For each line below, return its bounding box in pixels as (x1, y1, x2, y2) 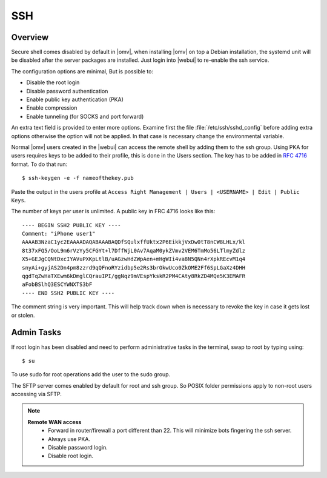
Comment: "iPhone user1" (22, 230, 96, 237)
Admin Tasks (11, 327, 62, 337)
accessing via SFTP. (11, 391, 62, 398)
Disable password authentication (26, 87, 108, 95)
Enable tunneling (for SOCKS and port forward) (26, 113, 144, 120)
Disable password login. (48, 444, 108, 451)
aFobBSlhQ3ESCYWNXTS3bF (22, 281, 93, 288)
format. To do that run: (11, 161, 68, 168)
